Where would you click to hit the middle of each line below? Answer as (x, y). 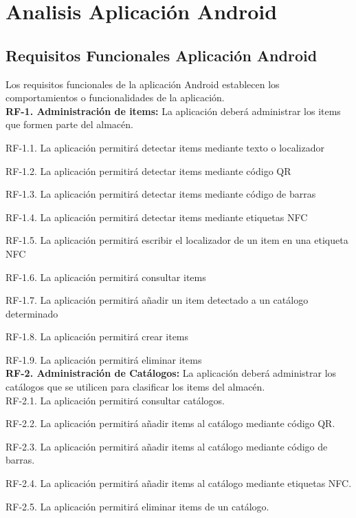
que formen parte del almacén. (69, 124)
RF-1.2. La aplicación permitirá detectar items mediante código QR (148, 170)
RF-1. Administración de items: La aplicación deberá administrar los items (173, 111)
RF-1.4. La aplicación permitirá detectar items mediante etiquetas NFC (157, 217)
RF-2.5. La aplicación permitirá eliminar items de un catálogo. (137, 506)
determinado (32, 313)
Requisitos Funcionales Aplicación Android (162, 55)
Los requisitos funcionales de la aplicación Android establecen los (143, 84)
